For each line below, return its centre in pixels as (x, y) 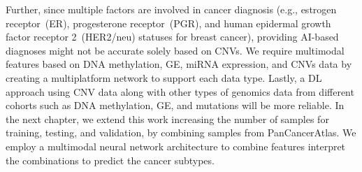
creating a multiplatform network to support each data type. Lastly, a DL (164, 77)
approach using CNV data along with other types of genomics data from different (180, 91)
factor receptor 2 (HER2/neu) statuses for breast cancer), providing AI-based (172, 37)
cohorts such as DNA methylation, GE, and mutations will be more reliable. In (175, 105)
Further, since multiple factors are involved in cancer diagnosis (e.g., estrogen (171, 9)
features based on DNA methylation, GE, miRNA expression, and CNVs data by (179, 64)
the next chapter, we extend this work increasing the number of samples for (167, 119)
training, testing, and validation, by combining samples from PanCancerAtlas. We (181, 132)
